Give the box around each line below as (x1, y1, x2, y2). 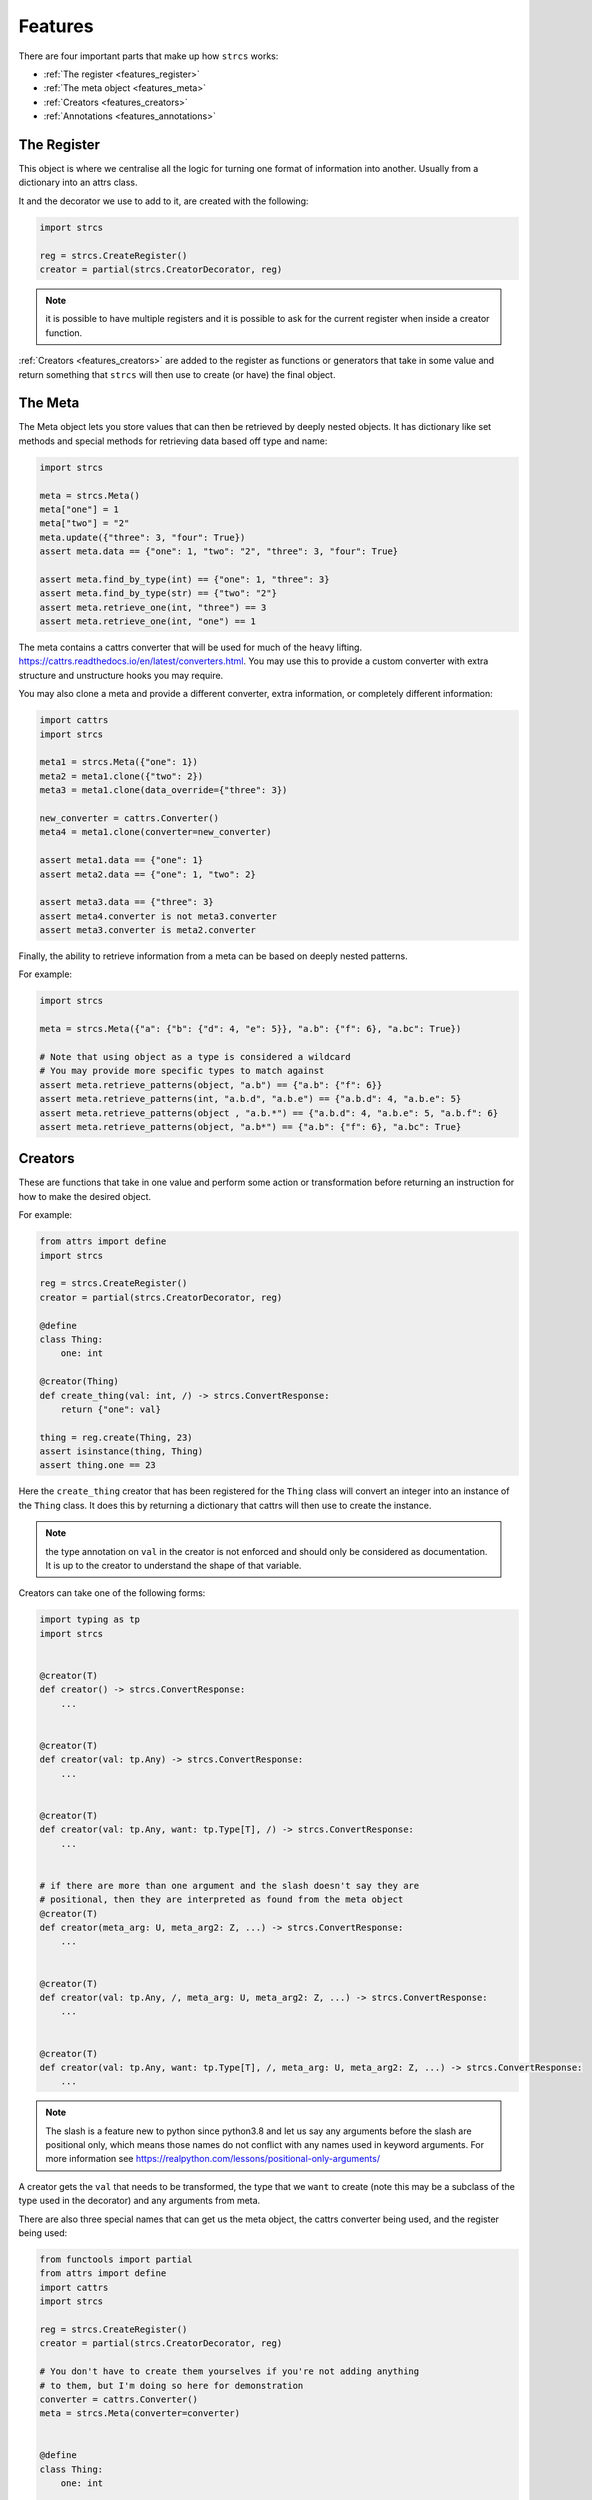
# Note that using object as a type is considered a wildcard (39, 1051, 351, 1062)
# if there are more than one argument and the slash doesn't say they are (39, 1880, 420, 1891)
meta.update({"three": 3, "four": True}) (39, 531, 246, 543)
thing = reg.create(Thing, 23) (39, 1431, 194, 1443)
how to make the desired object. (18, 1190, 152, 1202)
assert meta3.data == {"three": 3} (39, 896, 214, 908)
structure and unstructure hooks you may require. (18, 669, 224, 681)
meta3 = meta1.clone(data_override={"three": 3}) (39, 785, 288, 796)
